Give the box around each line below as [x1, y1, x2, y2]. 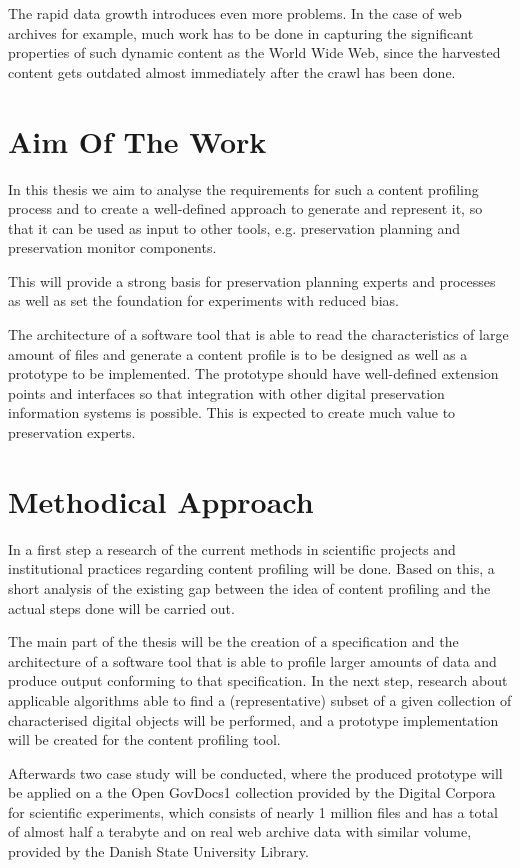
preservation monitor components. [8, 237, 217, 258]
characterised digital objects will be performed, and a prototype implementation [8, 709, 499, 730]
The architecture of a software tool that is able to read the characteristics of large [8, 324, 509, 345]
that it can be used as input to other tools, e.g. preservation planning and [8, 217, 460, 238]
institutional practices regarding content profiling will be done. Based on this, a [8, 558, 495, 579]
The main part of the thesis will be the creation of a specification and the [8, 631, 459, 652]
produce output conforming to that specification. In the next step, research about [8, 670, 508, 691]
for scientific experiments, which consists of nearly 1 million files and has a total [8, 801, 498, 822]
